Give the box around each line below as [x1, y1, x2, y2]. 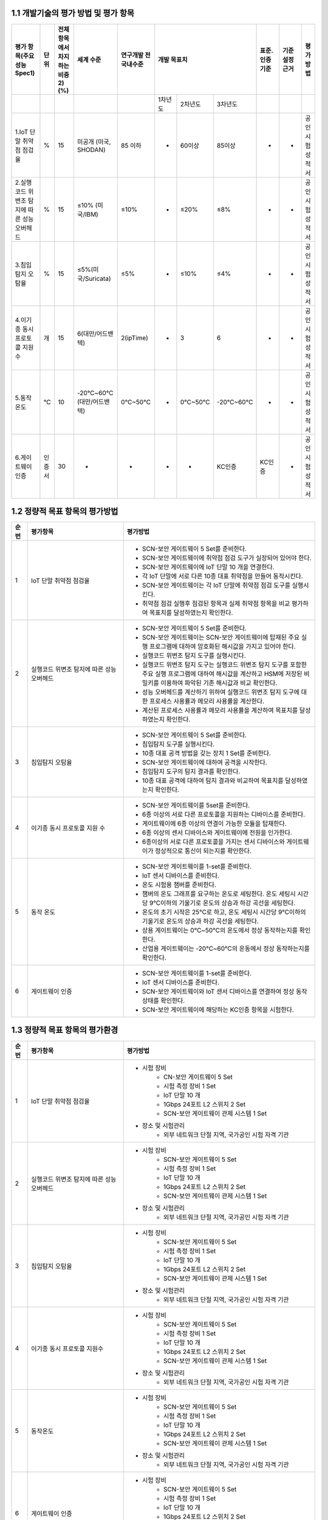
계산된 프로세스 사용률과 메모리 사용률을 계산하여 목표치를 [142, 706, 298, 714]
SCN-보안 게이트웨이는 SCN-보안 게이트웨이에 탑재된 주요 [142, 633, 300, 641]
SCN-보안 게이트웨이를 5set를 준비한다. [142, 801, 250, 810]
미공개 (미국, [77, 137, 111, 146]
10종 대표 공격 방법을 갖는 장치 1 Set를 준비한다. [142, 749, 272, 758]
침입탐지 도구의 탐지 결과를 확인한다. [142, 767, 241, 776]
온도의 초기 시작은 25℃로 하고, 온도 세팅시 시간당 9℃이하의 [142, 908, 306, 916]
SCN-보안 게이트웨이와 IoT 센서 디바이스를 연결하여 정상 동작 [142, 987, 307, 996]
